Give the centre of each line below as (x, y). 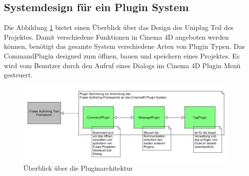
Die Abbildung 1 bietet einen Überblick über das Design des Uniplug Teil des (119, 27)
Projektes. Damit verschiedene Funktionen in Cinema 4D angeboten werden (117, 37)
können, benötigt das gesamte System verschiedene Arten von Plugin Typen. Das (124, 46)
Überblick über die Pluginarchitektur (78, 168)
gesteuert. (18, 75)
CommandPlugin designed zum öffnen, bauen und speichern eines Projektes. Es (122, 55)
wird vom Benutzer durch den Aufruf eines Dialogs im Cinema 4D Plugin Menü (122, 65)
